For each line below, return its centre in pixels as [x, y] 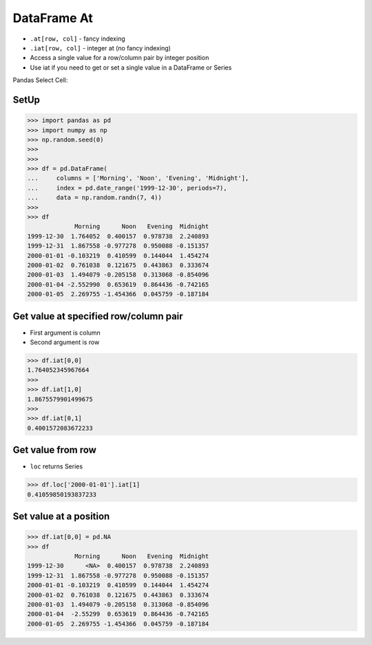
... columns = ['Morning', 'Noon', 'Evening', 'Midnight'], [138, 178]
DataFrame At [53, 18]
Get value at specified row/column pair [98, 316]
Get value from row [54, 450]
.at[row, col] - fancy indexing [77, 39]
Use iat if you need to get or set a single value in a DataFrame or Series [131, 67]
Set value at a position [61, 516]
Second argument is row [65, 342]
